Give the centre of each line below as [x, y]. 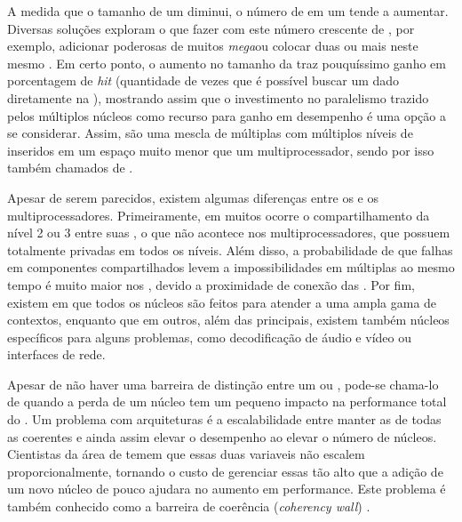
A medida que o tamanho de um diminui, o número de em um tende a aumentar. [228, 11]
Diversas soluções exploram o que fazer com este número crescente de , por [211, 28]
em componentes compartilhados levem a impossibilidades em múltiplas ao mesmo [231, 267]
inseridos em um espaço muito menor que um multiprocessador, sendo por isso [221, 150]
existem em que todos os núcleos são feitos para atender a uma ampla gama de [222, 302]
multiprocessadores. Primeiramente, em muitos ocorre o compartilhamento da [219, 215]
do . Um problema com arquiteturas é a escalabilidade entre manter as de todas [224, 419]
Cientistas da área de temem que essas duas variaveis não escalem [186, 454]
